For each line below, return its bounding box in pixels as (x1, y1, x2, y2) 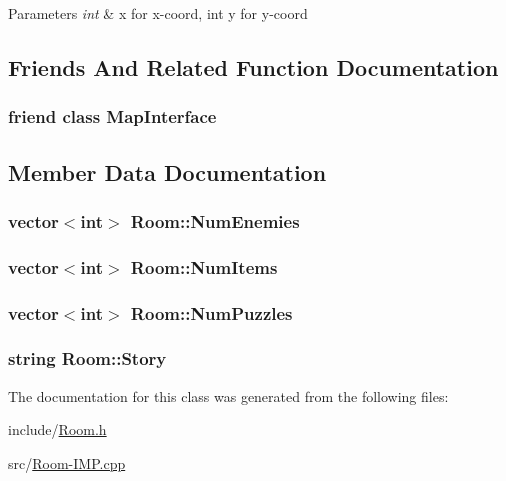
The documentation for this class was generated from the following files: (8, 385, 449, 406)
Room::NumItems (130, 254, 278, 279)
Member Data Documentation (8, 156, 327, 187)
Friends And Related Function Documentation (8, 51, 499, 82)
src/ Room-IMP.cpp (8, 452, 126, 473)
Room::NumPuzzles (130, 300, 293, 325)
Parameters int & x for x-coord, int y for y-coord (8, 3, 308, 23)
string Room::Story (8, 346, 167, 371)
